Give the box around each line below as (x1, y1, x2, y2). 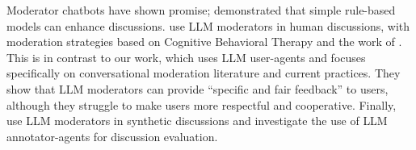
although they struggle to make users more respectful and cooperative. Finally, (6, 96, 397, 113)
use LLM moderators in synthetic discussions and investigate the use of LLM (6, 112, 388, 129)
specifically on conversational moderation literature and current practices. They (6, 65, 401, 81)
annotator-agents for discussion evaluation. (6, 127, 218, 144)
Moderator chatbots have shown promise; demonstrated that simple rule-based (6, 2, 396, 18)
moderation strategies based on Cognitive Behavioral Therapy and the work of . (6, 33, 402, 50)
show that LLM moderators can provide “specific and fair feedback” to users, (6, 80, 389, 97)
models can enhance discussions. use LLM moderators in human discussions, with (6, 17, 410, 34)
